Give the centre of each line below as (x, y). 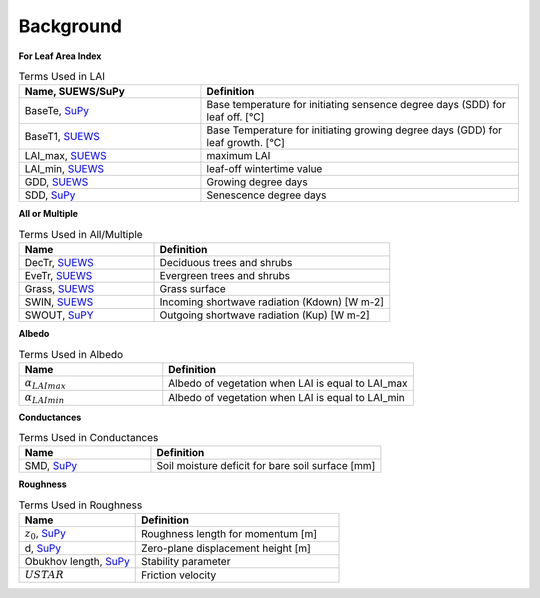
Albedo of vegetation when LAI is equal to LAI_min (286, 398)
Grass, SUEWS (59, 289)
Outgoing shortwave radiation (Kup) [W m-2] (264, 315)
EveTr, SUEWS (58, 276)
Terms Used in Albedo (71, 354)
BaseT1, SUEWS (62, 137)
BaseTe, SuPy (57, 111)
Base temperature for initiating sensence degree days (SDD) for (356, 105)
